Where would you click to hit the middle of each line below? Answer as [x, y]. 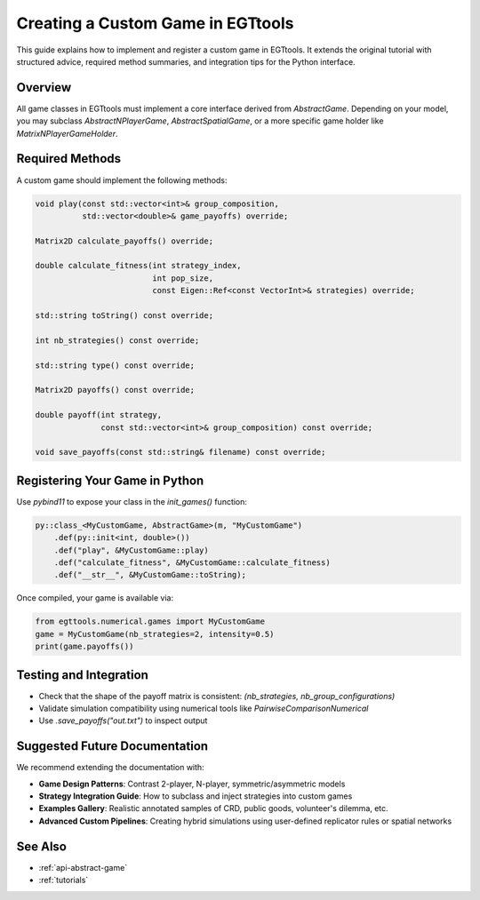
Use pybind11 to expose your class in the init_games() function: [132, 501]
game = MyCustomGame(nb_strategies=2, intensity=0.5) [155, 634]
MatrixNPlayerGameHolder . [67, 133]
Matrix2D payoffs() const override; [115, 390]
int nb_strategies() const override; [117, 340]
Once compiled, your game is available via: [95, 598]
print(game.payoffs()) [84, 647]
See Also [41, 846]
